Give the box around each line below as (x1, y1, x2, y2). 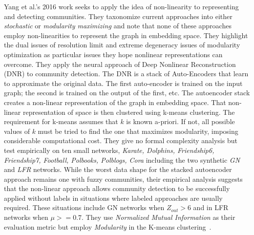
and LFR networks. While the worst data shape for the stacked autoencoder (4, 164, 232, 174)
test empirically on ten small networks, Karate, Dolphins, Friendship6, (4, 145, 214, 155)
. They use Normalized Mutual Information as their (82, 212, 235, 222)
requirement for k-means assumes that (4, 116, 118, 127)
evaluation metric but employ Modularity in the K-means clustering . (4, 221, 212, 232)
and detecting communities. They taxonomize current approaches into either (4, 11, 233, 21)
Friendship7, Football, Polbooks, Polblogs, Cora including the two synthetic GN (4, 154, 240, 165)
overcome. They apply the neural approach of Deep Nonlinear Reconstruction (4, 59, 236, 69)
